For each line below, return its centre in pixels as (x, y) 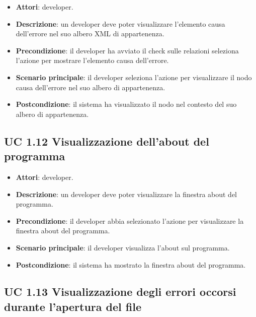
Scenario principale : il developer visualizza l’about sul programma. (123, 247)
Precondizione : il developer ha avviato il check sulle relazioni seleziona (127, 50)
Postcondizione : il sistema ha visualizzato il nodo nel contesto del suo (126, 104)
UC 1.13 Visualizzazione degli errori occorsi (120, 292)
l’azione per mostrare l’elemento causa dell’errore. (92, 60)
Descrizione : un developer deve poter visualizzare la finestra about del (126, 194)
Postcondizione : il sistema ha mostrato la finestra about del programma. (131, 264)
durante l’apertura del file (73, 306)
